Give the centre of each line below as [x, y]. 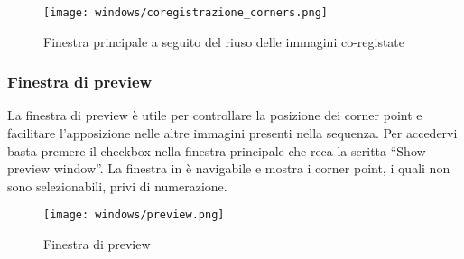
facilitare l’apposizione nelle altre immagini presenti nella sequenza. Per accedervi [232, 133]
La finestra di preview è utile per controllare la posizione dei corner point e [215, 115]
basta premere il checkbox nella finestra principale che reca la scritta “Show [217, 150]
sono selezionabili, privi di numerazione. [117, 185]
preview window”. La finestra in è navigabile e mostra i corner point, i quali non [229, 168]
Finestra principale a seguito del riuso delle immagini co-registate [224, 41]
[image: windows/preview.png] [134, 215]
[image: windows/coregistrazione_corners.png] [186, 13]
